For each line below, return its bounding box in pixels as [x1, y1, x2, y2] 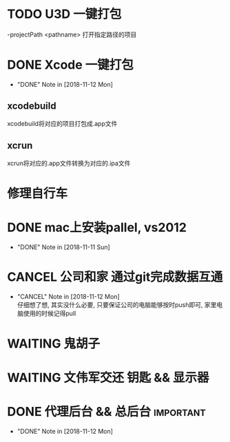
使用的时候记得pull [23, 309, 76, 317]
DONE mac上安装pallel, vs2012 [7, 220, 187, 235]
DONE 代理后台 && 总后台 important [7, 404, 207, 420]
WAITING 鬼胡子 [7, 335, 101, 351]
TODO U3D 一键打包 [7, 6, 122, 22]
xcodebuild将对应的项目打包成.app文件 [7, 119, 118, 127]
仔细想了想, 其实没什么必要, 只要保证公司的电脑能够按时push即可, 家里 [17, 300, 217, 308]
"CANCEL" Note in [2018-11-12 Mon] [17, 292, 120, 300]
